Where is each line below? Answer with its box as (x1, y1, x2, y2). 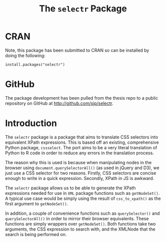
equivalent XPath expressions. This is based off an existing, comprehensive (5, 139, 159, 145)
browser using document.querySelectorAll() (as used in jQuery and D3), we (5, 165, 160, 171)
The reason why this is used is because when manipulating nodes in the (5, 159, 152, 165)
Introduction (5, 118, 57, 129)
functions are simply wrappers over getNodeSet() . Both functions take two (5, 221, 156, 227)
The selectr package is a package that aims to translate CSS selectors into (5, 134, 158, 140)
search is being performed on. (5, 231, 67, 237)
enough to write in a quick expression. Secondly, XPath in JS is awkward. (5, 175, 155, 181)
